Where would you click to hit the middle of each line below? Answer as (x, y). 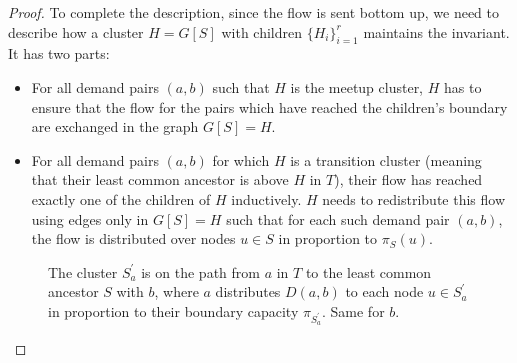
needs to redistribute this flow (414, 198)
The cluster (83, 271)
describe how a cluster (76, 31)
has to (462, 86)
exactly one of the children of (121, 198)
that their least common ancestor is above (160, 179)
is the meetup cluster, (357, 86)
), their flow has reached (408, 179)
